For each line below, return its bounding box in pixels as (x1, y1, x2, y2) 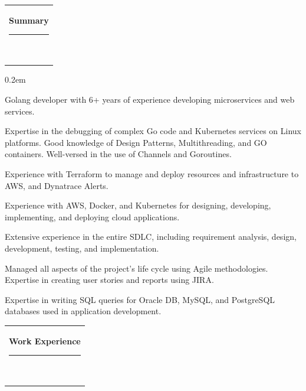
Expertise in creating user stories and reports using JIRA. (5, 273, 214, 286)
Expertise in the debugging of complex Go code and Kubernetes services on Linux (5, 125, 301, 137)
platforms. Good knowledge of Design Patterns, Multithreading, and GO (5, 136, 267, 148)
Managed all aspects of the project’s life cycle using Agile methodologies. (5, 262, 268, 274)
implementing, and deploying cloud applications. (5, 210, 180, 223)
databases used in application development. (5, 305, 162, 317)
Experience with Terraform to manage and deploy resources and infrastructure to (5, 168, 299, 180)
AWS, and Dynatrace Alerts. (5, 179, 108, 191)
